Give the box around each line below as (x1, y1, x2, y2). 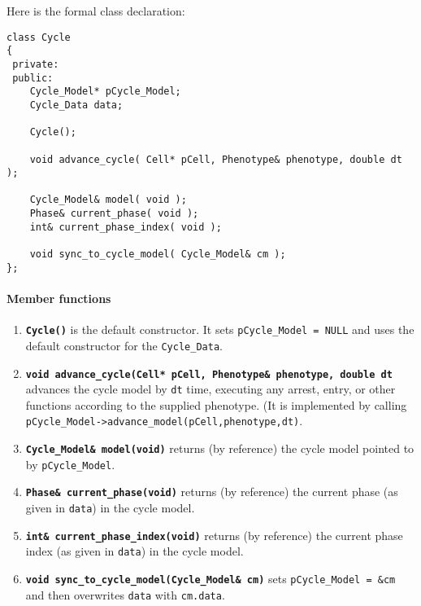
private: (12, 58, 59, 70)
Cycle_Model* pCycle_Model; (29, 86, 181, 98)
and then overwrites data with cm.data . (25, 586, 225, 603)
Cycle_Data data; (29, 99, 124, 111)
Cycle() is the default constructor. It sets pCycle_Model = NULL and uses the (25, 321, 414, 338)
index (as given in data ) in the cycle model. (25, 542, 244, 560)
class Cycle (7, 31, 71, 43)
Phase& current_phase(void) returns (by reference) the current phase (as (25, 483, 398, 500)
